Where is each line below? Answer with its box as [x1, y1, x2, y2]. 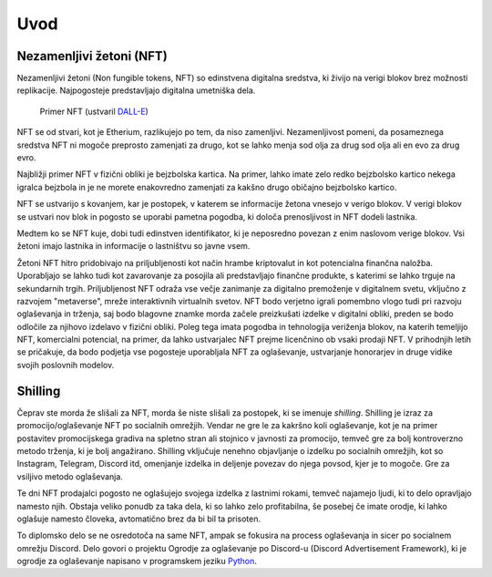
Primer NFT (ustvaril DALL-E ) [39, 106, 149, 117]
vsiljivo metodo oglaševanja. [16, 470, 123, 482]
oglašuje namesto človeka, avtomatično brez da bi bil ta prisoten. [16, 513, 261, 524]
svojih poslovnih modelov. [16, 359, 115, 370]
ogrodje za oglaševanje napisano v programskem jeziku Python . [16, 556, 257, 567]
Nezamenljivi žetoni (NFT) [16, 48, 168, 64]
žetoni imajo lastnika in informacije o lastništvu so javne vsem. [16, 241, 251, 252]
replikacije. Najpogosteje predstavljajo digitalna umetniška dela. [16, 85, 256, 96]
